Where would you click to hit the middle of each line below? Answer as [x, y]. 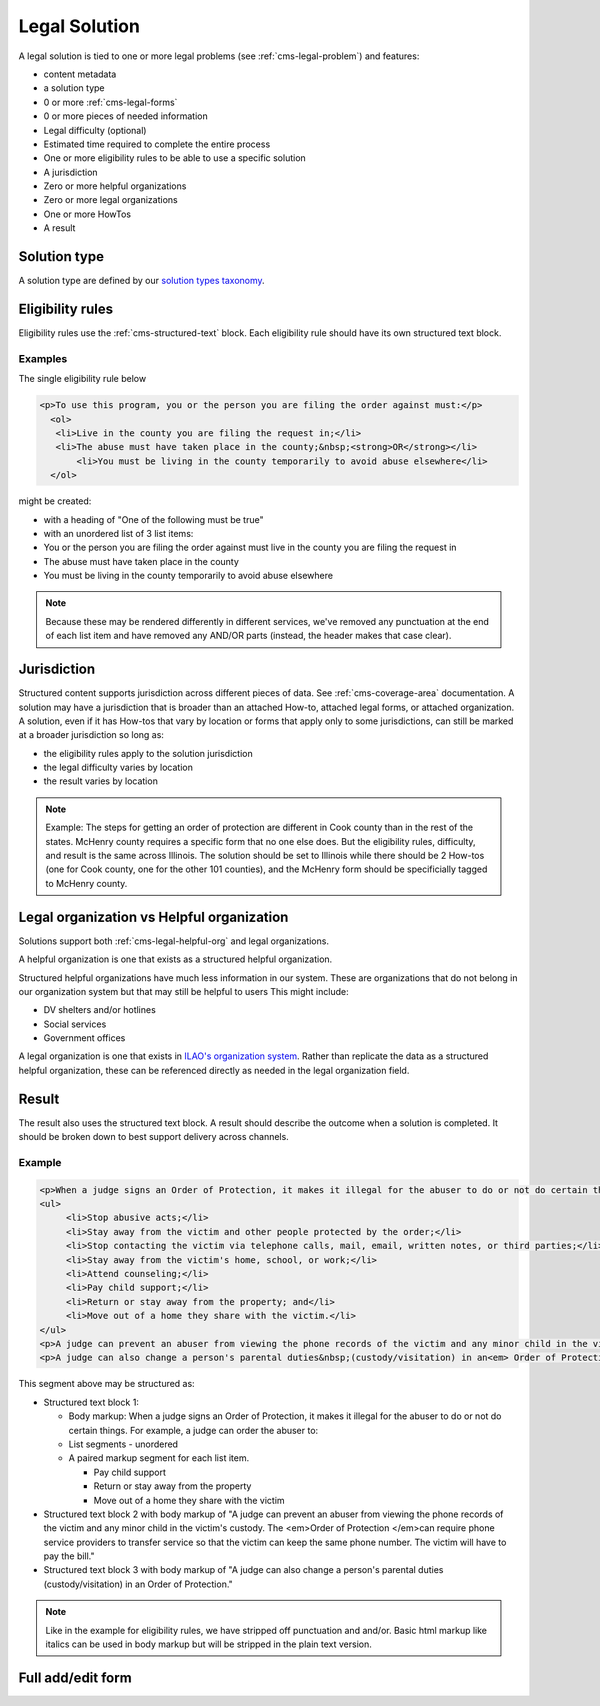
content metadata [80, 74]
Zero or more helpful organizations [115, 186]
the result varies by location [101, 781]
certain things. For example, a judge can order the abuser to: [193, 1430]
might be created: [55, 501]
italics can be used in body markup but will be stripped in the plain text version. [208, 1644]
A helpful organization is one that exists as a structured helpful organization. [175, 959]
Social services [75, 1024]
